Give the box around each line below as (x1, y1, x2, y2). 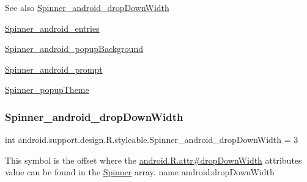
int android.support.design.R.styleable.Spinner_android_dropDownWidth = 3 (5, 133, 298, 146)
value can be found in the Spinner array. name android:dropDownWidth (5, 166, 275, 178)
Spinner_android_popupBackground (5, 42, 143, 55)
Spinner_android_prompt (5, 62, 103, 75)
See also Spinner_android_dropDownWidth (5, 1, 169, 13)
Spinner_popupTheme (5, 83, 89, 96)
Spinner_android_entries (5, 21, 100, 34)
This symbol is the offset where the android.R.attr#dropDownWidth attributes (5, 153, 302, 166)
